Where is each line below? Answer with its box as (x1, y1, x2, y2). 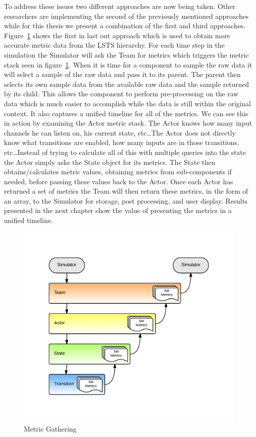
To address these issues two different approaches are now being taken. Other (4, 1, 236, 11)
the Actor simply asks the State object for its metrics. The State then (4, 156, 216, 167)
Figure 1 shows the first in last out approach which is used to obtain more (4, 30, 230, 40)
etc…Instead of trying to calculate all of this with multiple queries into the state (4, 146, 246, 157)
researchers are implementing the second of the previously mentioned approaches (4, 10, 249, 21)
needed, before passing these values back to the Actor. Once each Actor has (4, 176, 233, 186)
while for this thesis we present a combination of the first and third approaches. (4, 20, 246, 31)
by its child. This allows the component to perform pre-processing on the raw (4, 88, 239, 99)
